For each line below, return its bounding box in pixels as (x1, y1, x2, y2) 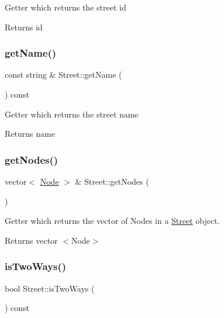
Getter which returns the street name (5, 108, 139, 120)
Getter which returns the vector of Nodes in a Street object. (5, 215, 220, 227)
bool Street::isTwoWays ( (5, 282, 95, 294)
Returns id (5, 20, 43, 33)
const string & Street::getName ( (5, 68, 122, 81)
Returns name (5, 127, 55, 140)
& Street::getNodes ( (75, 175, 149, 187)
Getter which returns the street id (5, 1, 126, 13)
